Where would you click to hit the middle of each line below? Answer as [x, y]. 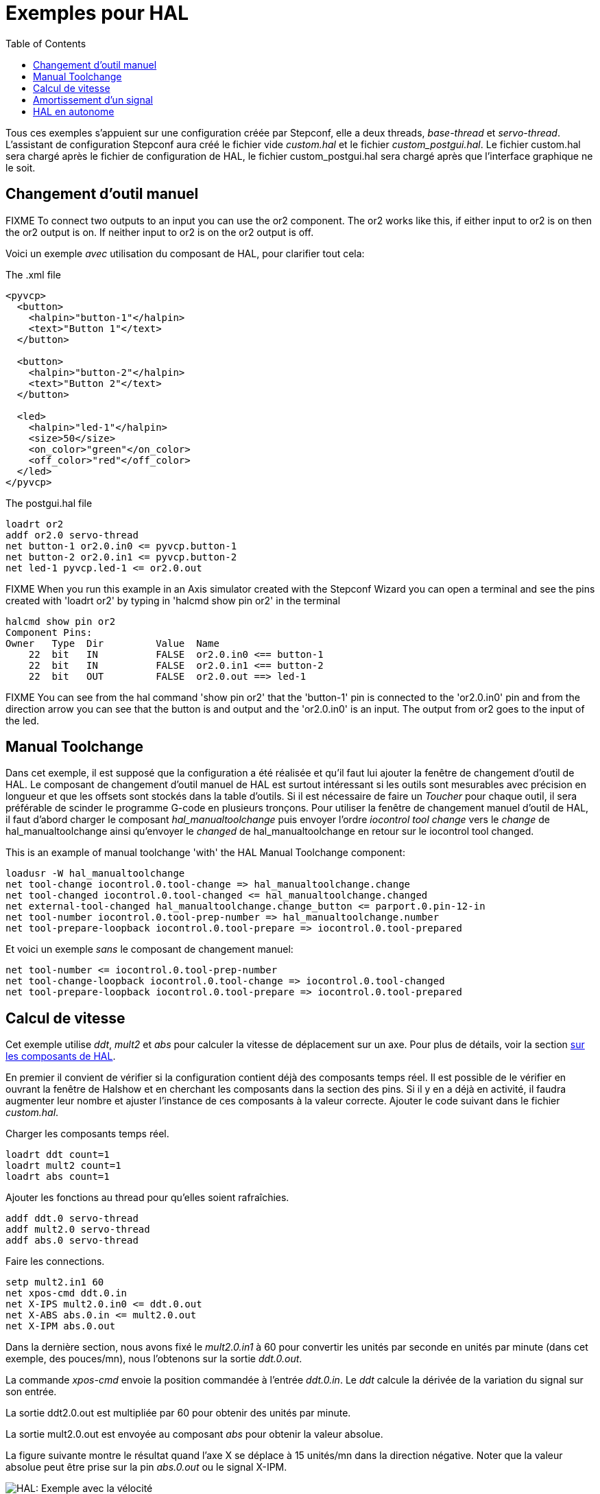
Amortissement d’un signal [93, 99]
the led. [23, 720]
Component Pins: [49, 632]
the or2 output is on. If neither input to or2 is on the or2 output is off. [160, 232]
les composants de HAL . [61, 1056]
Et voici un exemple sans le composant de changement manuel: [149, 949]
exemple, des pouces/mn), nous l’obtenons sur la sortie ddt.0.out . [154, 1359]
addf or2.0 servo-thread [72, 535]
